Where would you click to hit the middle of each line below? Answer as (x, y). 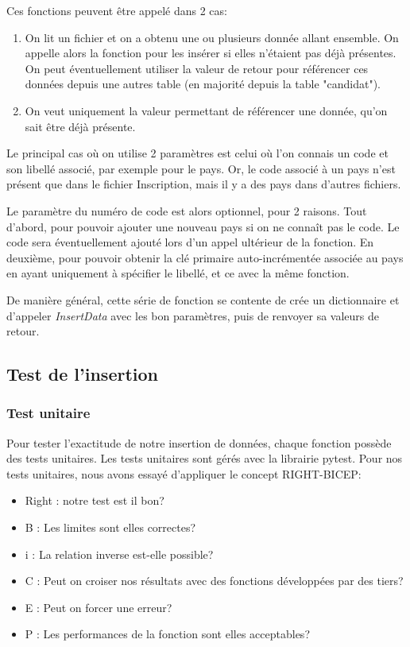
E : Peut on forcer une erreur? (99, 607)
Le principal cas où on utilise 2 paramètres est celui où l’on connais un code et (197, 153)
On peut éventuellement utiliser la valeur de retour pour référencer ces (197, 68)
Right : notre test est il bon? (95, 500)
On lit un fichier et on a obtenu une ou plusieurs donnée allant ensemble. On (212, 37)
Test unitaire (48, 413)
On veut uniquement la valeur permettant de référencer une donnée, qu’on (206, 110)
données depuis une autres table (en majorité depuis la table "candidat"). (203, 84)
